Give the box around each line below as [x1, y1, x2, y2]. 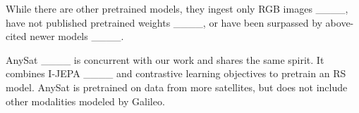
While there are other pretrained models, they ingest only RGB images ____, [6, 1, 348, 15]
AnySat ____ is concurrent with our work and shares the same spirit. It [6, 52, 324, 67]
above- [325, 15, 354, 29]
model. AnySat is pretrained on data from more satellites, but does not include [6, 79, 348, 94]
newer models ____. [30, 29, 124, 44]
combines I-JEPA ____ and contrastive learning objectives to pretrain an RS [6, 66, 346, 81]
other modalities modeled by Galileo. [6, 93, 165, 108]
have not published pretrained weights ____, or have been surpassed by [6, 15, 322, 29]
